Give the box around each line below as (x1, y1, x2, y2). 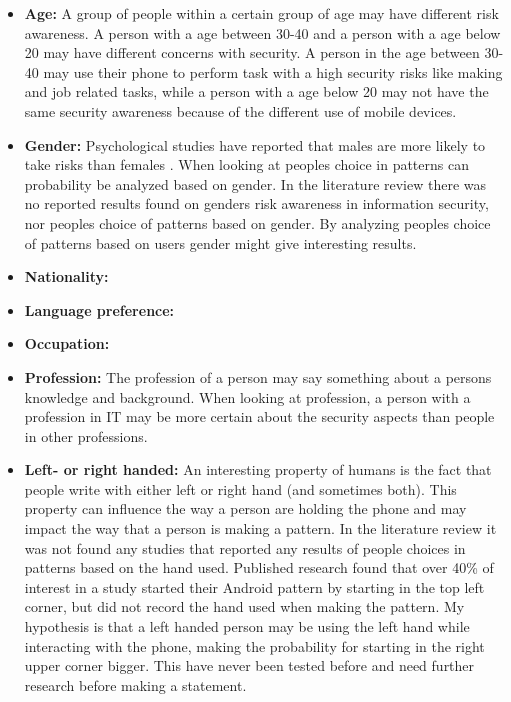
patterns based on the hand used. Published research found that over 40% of (24, 557, 494, 578)
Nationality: (24, 266, 109, 287)
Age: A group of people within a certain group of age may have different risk (24, 3, 499, 23)
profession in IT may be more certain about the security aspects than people (24, 406, 495, 427)
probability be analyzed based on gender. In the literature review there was (24, 173, 487, 194)
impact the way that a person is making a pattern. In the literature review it (24, 518, 497, 539)
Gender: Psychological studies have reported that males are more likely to (24, 134, 486, 155)
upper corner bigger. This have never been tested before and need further (24, 655, 475, 676)
